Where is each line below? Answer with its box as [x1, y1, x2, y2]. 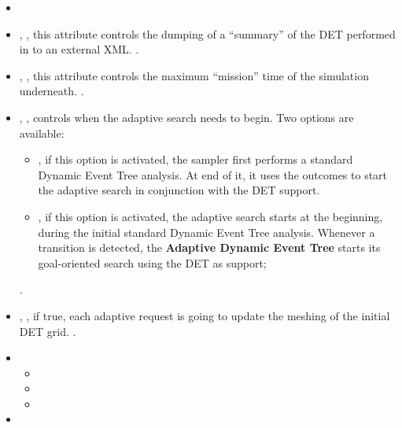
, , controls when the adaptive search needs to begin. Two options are [19, 109, 354, 125]
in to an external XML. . [19, 41, 139, 57]
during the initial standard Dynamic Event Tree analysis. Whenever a [38, 223, 375, 240]
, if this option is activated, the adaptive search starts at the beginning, [38, 208, 383, 224]
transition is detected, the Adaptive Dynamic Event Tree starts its [38, 239, 381, 256]
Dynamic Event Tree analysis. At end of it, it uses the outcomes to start [38, 166, 388, 183]
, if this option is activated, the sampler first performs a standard [38, 151, 353, 168]
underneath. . [19, 83, 84, 99]
